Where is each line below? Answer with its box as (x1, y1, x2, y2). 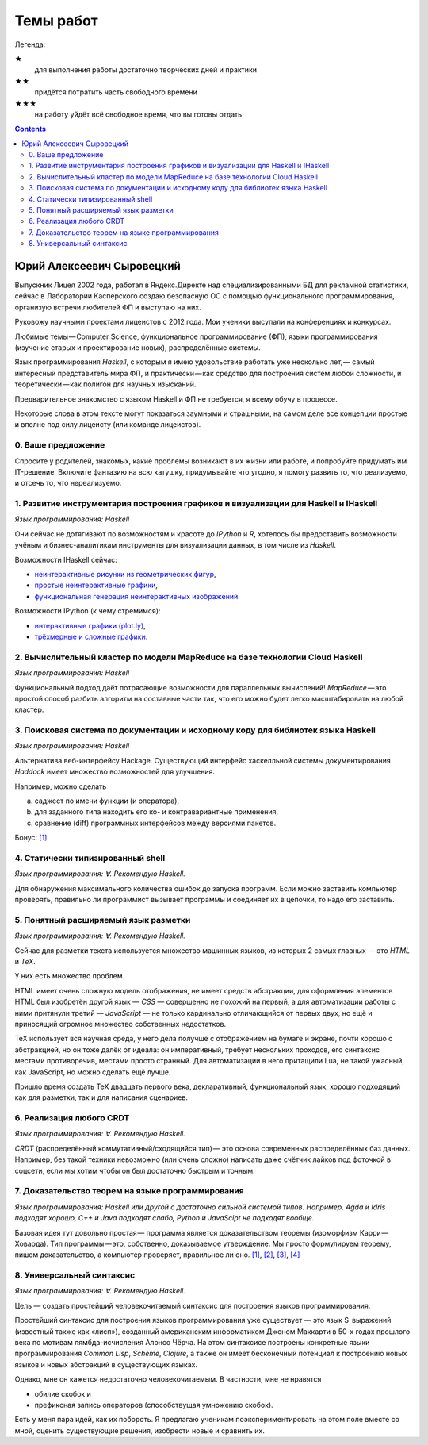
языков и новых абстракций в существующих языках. (14, 1359, 198, 1369)
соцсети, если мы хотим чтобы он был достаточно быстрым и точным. (14, 1166, 255, 1175)
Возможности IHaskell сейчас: (14, 555, 118, 564)
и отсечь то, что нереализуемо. (14, 478, 122, 488)
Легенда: (14, 40, 46, 49)
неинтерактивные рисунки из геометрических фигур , (34, 570, 217, 579)
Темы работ (14, 12, 98, 29)
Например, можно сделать (14, 782, 107, 791)
